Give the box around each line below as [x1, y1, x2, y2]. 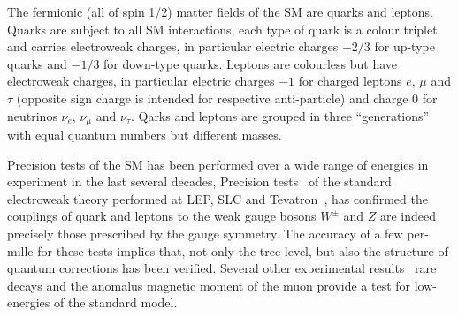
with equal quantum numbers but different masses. [7, 125, 282, 144]
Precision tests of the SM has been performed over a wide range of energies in [7, 155, 429, 173]
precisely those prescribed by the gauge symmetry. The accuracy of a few [7, 223, 403, 242]
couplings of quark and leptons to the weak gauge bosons [7, 207, 317, 225]
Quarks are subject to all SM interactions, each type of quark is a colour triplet [7, 19, 438, 38]
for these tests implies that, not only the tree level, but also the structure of [37, 241, 448, 260]
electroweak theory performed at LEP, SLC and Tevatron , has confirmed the [7, 189, 428, 208]
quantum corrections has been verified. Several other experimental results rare [7, 259, 437, 277]
